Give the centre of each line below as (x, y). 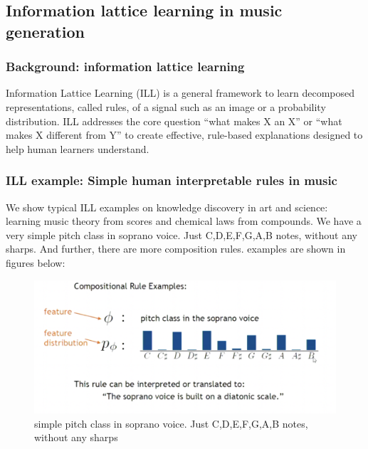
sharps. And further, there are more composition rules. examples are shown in (176, 249)
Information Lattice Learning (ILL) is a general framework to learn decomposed (180, 93)
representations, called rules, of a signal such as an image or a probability (166, 106)
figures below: (36, 262)
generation (45, 31)
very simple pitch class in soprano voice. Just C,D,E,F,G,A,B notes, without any (182, 234)
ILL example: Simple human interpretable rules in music (172, 180)
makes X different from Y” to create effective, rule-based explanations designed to (184, 135)
